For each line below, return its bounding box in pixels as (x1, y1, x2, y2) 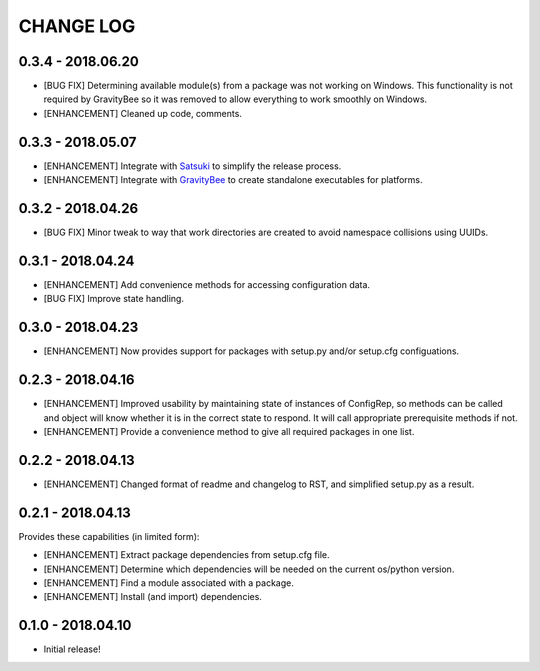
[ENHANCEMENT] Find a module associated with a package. (43, 576, 294, 589)
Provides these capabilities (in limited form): (18, 530, 200, 542)
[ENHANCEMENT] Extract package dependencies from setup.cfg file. (43, 549, 330, 561)
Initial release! (43, 643, 101, 655)
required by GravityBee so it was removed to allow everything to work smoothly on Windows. (43, 93, 428, 105)
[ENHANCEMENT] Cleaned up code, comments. (43, 107, 242, 119)
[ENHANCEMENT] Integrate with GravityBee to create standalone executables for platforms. (43, 174, 424, 186)
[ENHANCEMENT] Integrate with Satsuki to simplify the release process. (43, 160, 342, 172)
